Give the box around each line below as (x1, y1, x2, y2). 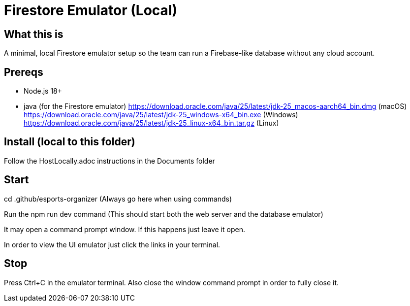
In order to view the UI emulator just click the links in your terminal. (4, 240, 221, 249)
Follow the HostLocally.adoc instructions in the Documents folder (4, 156, 215, 165)
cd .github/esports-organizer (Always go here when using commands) (4, 194, 232, 203)
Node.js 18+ (24, 87, 63, 96)
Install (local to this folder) (4, 136, 135, 148)
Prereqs (4, 66, 43, 78)
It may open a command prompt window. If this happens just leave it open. (4, 225, 245, 234)
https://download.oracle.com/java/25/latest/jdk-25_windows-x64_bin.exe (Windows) (24, 110, 298, 119)
